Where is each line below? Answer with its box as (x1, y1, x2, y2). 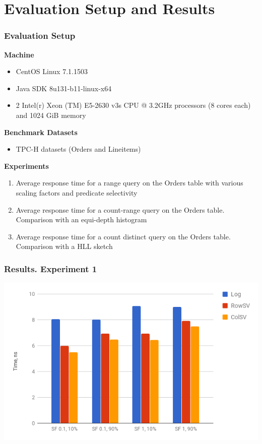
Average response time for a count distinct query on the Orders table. (16, 231, 231, 241)
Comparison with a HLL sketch (16, 241, 113, 251)
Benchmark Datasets (4, 126, 78, 137)
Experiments (4, 160, 49, 171)
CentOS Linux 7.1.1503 (16, 66, 88, 77)
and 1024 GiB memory (16, 109, 86, 120)
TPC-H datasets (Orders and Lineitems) (16, 144, 141, 154)
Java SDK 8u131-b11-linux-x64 (16, 83, 112, 93)
